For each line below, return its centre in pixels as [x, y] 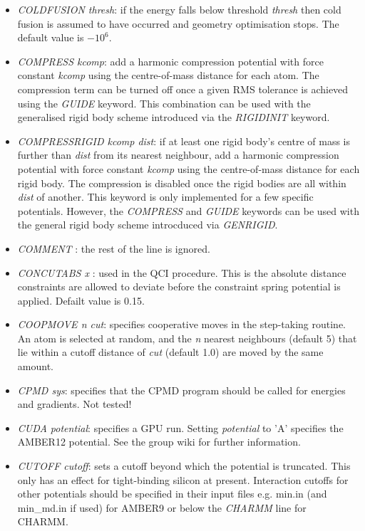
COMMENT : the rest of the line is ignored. [114, 248]
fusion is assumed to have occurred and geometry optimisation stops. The [178, 23]
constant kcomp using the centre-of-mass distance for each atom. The [168, 75]
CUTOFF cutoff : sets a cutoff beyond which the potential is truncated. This [184, 466]
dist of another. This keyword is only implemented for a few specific [165, 197]
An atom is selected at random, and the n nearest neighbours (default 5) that [187, 338]
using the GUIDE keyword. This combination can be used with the [164, 103]
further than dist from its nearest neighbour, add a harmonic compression [178, 155]
